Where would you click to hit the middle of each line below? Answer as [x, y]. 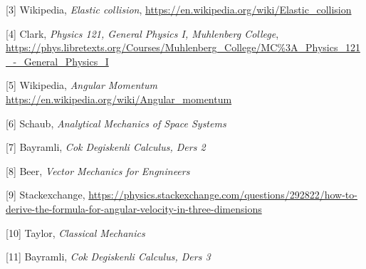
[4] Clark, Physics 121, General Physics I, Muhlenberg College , [142, 33]
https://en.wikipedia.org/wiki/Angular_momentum [119, 99]
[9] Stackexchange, [46, 195]
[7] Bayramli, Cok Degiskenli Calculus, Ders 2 [106, 147]
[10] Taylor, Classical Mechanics [75, 232]
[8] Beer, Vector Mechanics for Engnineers [98, 170]
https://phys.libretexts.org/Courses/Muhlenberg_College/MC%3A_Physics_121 [183, 47]
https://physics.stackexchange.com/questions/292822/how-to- [223, 195]
